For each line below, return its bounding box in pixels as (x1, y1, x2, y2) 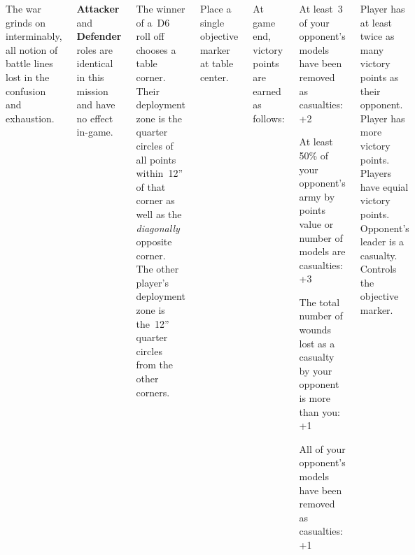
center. (199, 69, 229, 84)
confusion (6, 83, 46, 98)
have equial (360, 179, 409, 194)
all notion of (6, 42, 58, 57)
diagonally (136, 220, 180, 235)
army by (299, 189, 335, 203)
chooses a (136, 42, 176, 57)
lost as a (299, 336, 335, 350)
